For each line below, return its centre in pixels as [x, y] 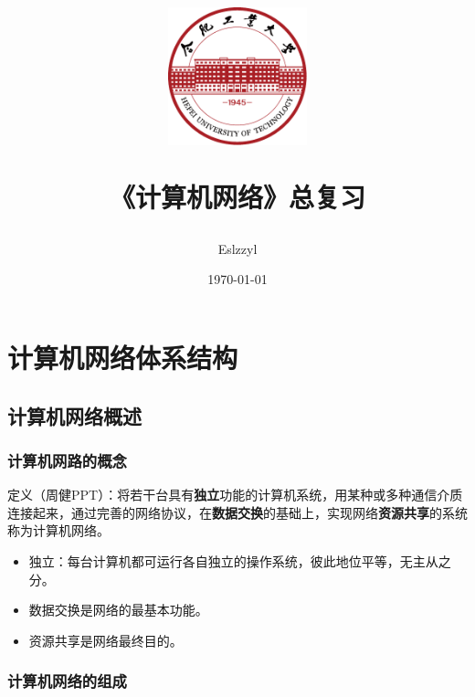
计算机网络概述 [74, 415]
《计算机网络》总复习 [237, 196]
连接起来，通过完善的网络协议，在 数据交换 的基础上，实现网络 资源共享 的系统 [237, 512]
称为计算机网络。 [58, 530]
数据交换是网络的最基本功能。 [118, 610]
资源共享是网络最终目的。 [106, 640]
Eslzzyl [237, 248]
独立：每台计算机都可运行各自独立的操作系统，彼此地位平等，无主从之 [240, 560]
